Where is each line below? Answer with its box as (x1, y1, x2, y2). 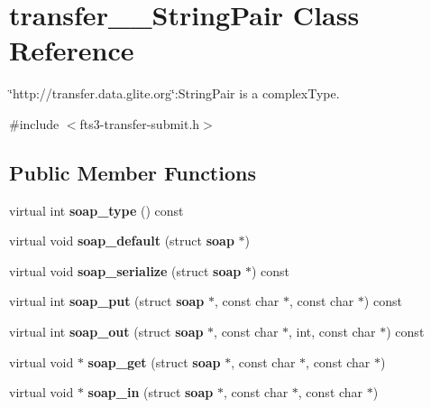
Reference (9, 32, 134, 69)
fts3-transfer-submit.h (79, 114, 200, 133)
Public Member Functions (9, 158, 256, 186)
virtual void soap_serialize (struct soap (9, 261, 242, 280)
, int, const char (289, 322, 376, 341)
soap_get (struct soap (87, 352, 221, 371)
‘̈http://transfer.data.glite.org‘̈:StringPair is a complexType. (9, 84, 340, 103)
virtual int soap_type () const (9, 200, 184, 219)
